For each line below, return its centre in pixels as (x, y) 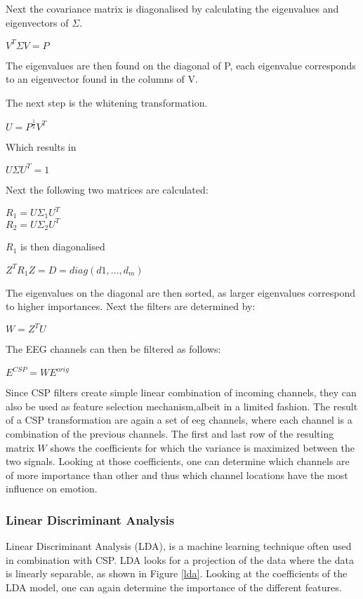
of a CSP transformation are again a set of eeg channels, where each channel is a (179, 420)
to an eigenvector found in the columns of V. (102, 79)
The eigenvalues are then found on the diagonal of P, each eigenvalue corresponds (181, 65)
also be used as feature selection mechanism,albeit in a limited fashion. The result (182, 406)
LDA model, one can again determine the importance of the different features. (174, 587)
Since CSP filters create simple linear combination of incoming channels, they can (181, 392)
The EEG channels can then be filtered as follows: (113, 349)
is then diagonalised (62, 247)
